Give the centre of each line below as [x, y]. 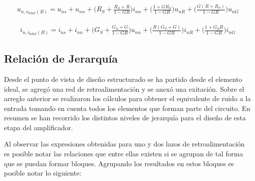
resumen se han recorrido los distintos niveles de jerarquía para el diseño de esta [125, 118]
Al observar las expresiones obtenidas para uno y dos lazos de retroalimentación [124, 144]
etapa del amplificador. [39, 127]
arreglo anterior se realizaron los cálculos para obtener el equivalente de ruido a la [127, 98]
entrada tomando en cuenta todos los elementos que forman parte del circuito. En [127, 108]
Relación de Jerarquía [61, 58]
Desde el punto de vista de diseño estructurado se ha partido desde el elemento [123, 79]
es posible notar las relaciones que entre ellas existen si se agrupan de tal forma [124, 154]
